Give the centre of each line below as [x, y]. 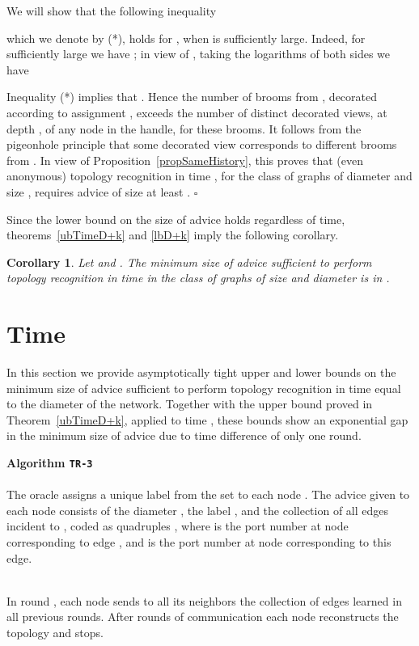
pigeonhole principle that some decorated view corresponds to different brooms [202, 144]
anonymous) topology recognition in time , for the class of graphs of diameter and [209, 176]
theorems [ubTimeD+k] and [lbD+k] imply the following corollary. [173, 235]
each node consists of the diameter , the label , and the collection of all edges [198, 510]
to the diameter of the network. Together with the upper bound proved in [190, 404]
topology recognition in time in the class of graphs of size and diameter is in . [198, 278]
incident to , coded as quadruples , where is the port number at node [178, 526]
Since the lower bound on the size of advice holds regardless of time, [176, 219]
